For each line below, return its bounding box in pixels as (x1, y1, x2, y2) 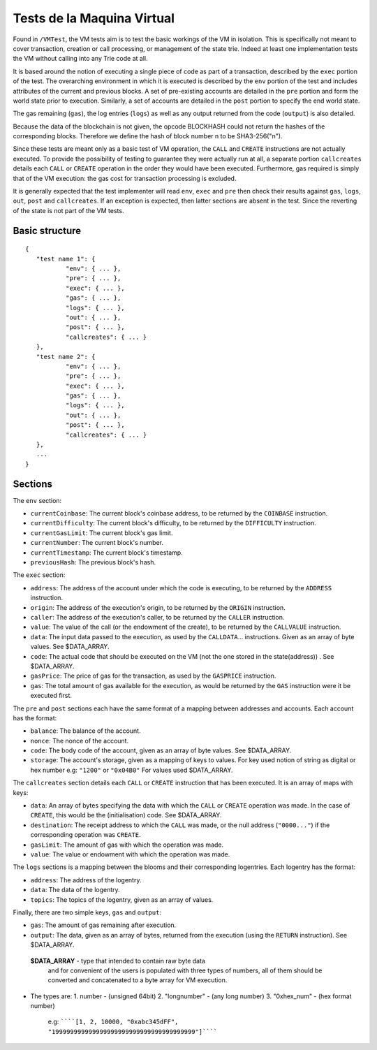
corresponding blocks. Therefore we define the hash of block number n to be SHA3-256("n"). (13, 132, 283, 140)
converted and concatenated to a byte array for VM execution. (47, 976, 228, 984)
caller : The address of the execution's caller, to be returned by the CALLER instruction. (30, 613, 285, 621)
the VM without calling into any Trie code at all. (13, 54, 148, 63)
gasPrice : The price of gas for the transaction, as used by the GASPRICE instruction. (30, 671, 276, 680)
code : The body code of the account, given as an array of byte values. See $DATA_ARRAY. (30, 746, 292, 754)
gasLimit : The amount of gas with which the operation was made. (30, 840, 224, 849)
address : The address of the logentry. (30, 875, 142, 884)
